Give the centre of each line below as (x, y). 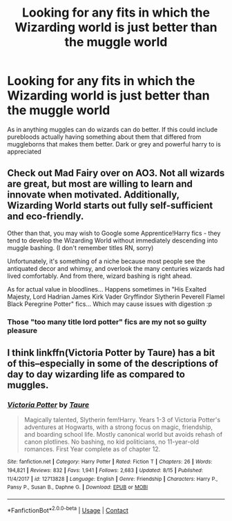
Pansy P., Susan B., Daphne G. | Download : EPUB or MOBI (78, 487)
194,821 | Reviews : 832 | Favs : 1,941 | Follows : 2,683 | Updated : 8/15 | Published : (105, 471)
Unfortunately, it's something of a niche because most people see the (106, 261)
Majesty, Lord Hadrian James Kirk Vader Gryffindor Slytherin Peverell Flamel (116, 296)
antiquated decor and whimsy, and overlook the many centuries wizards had (116, 268)
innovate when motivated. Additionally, (93, 195)
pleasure (22, 330)
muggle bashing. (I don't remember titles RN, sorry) (80, 247)
